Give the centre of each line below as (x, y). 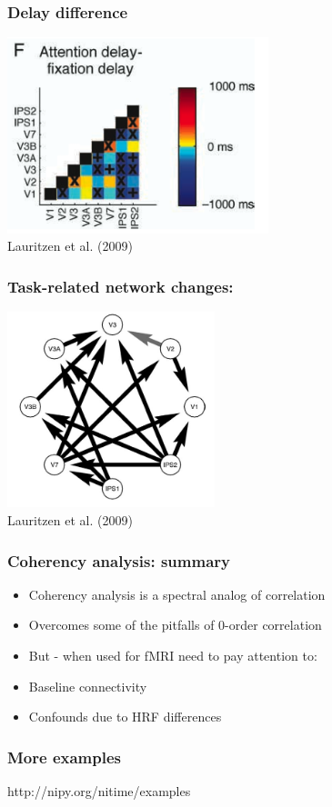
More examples (65, 757)
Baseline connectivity (88, 686)
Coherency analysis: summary (119, 560)
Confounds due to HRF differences (125, 717)
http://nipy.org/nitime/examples (99, 791)
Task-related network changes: (121, 286)
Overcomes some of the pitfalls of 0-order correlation (175, 625)
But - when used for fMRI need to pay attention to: (173, 656)
